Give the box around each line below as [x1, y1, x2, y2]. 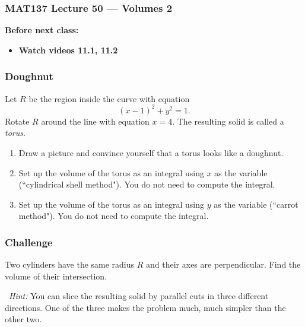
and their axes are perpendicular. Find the [146, 258, 301, 271]
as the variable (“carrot [214, 198, 298, 210]
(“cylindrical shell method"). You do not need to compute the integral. [18, 178, 275, 191]
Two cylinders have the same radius [5, 258, 135, 271]
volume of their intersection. [5, 269, 107, 282]
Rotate [5, 115, 30, 127]
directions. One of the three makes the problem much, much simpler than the [5, 301, 286, 313]
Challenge [5, 234, 53, 249]
